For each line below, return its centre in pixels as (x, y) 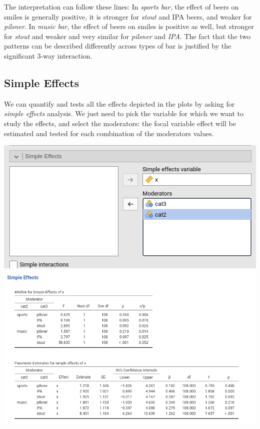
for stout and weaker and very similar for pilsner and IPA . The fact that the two (127, 36)
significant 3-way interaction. (48, 55)
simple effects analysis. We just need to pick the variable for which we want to (124, 113)
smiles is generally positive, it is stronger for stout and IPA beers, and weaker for (128, 16)
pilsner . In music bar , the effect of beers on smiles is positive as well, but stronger (129, 26)
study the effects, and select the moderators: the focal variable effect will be (120, 123)
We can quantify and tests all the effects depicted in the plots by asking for (119, 103)
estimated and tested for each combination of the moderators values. (109, 133)
